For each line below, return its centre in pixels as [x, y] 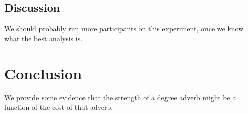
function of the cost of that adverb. [59, 107]
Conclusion [43, 73]
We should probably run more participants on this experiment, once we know [124, 28]
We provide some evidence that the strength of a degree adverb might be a [120, 97]
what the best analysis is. [44, 38]
